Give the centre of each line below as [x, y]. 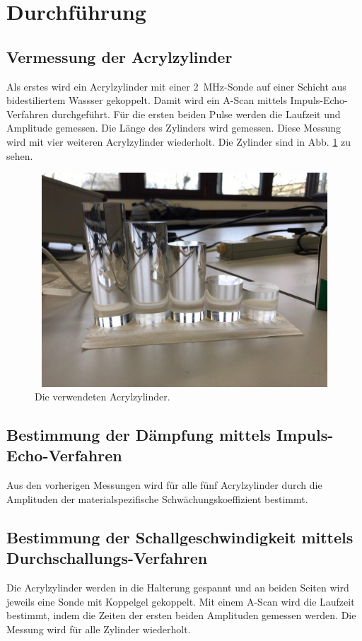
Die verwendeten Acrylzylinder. [103, 397]
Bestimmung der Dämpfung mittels [139, 435]
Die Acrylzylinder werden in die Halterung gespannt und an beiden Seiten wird [178, 588]
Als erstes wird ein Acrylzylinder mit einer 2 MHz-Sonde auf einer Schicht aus [176, 86]
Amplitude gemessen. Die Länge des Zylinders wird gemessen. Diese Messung [174, 128]
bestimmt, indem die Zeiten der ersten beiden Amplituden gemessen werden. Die [181, 615]
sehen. [20, 155]
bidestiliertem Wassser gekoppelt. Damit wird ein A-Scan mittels [147, 100]
